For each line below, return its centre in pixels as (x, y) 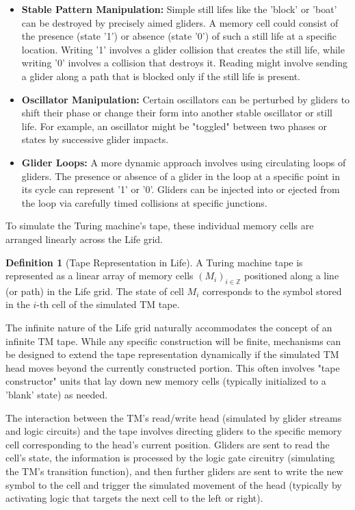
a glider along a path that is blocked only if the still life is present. (161, 76)
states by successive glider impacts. (95, 139)
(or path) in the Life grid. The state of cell (95, 291)
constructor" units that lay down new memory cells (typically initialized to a (166, 381)
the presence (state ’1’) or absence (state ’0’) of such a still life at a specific (179, 36)
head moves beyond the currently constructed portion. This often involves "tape (173, 367)
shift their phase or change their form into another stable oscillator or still (177, 113)
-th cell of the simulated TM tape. (108, 304)
